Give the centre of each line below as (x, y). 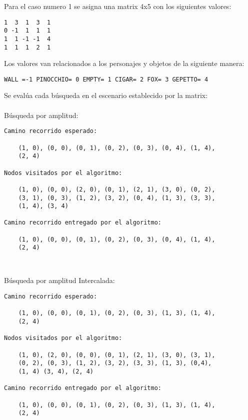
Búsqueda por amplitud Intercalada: (59, 280)
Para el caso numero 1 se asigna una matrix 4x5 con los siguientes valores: (118, 6)
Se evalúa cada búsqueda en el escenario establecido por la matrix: (106, 95)
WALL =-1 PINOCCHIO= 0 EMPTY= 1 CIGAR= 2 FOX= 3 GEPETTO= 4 (106, 79)
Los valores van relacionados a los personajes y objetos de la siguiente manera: (124, 63)
